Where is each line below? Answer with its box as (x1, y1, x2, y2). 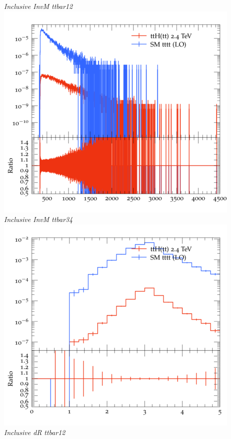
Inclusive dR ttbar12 (4, 427, 65, 438)
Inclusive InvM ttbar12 (4, 1, 73, 11)
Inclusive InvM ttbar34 (4, 214, 73, 224)
